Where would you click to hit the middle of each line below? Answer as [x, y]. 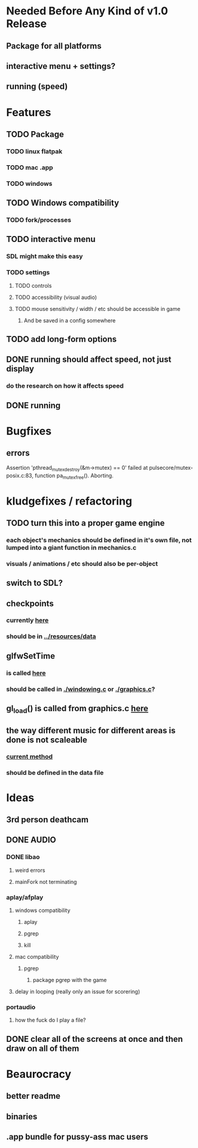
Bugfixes [29, 431]
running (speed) [37, 87]
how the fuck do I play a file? [50, 1020]
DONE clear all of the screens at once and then [95, 1039]
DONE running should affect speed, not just [89, 360]
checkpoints [30, 603]
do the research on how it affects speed [65, 386]
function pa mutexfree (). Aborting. [74, 476]
